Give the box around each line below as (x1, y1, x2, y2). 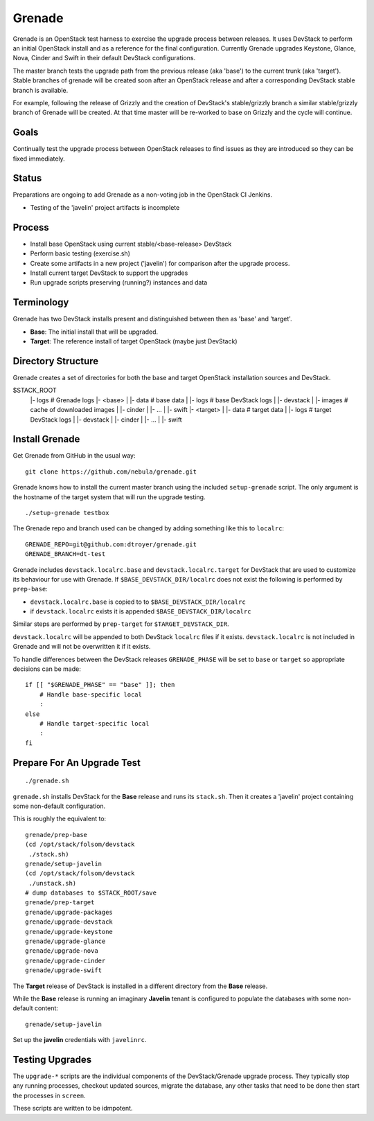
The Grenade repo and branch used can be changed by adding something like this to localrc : (12, 524, 284, 532)
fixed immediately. (12, 154, 65, 163)
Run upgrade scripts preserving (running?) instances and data (30, 278, 208, 287)
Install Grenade (12, 433, 80, 445)
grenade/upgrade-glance (25, 938, 106, 945)
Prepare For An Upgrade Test (12, 757, 141, 769)
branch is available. (12, 86, 69, 94)
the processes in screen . (12, 1091, 86, 1100)
